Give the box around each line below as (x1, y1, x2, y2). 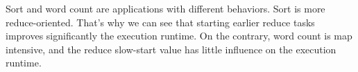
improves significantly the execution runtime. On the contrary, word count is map (6, 28, 352, 43)
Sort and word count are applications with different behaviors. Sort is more (6, 1, 325, 15)
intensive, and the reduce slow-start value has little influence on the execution (6, 42, 336, 56)
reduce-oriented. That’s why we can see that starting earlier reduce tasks (6, 15, 315, 29)
